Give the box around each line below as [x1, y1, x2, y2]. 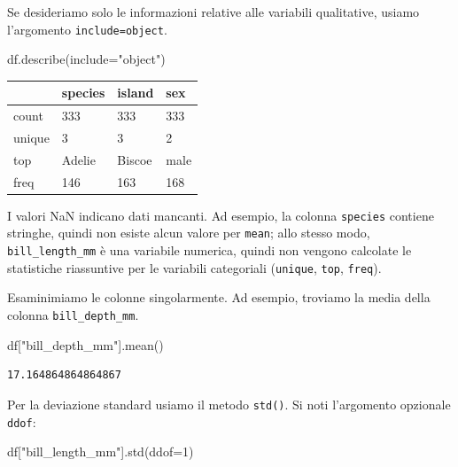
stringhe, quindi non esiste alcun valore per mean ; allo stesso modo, [7, 223, 370, 242]
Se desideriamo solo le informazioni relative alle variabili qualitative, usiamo [7, 3, 420, 20]
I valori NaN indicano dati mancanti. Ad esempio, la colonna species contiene [7, 206, 434, 224]
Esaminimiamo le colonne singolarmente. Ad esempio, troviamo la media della [7, 288, 431, 307]
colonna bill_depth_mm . [7, 306, 139, 324]
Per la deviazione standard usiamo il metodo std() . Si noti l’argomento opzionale [7, 394, 451, 413]
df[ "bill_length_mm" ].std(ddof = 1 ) [7, 442, 194, 461]
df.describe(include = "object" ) [7, 50, 166, 68]
